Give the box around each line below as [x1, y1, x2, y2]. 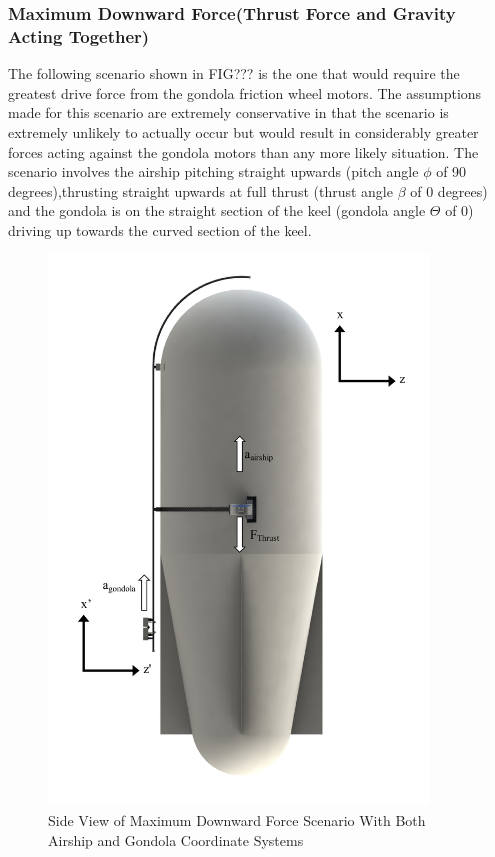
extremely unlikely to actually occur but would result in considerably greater [8, 121, 479, 142]
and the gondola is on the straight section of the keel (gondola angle [8, 200, 426, 221]
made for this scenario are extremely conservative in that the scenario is [8, 102, 449, 123]
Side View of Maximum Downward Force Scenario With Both [48, 809, 426, 830]
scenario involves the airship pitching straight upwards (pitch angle [8, 161, 419, 182]
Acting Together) [8, 23, 150, 48]
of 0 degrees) [410, 180, 488, 201]
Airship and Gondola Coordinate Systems [48, 829, 304, 850]
